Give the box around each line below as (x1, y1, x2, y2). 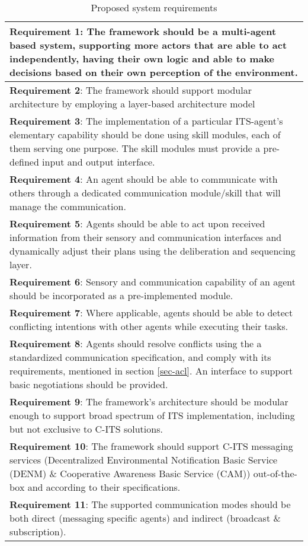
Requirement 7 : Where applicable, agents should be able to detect (9, 306, 293, 319)
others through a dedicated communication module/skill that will (9, 186, 281, 199)
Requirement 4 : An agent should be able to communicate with (9, 172, 278, 186)
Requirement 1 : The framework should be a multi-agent (9, 24, 277, 38)
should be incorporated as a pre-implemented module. (9, 288, 233, 302)
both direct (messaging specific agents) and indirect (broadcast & (9, 511, 281, 525)
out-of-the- (253, 466, 297, 480)
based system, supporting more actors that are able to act (9, 38, 287, 52)
